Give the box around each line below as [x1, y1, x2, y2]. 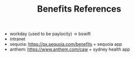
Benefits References [37, 3, 121, 15]
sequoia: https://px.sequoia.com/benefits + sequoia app [9, 41, 122, 47]
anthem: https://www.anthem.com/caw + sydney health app [9, 46, 130, 52]
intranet [9, 36, 26, 42]
